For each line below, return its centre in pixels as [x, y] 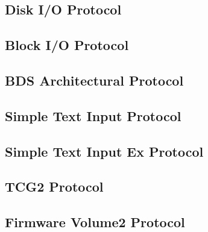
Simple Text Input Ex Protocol [104, 151]
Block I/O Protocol [67, 45]
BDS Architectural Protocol [94, 80]
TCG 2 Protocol [54, 187]
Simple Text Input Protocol [93, 115]
